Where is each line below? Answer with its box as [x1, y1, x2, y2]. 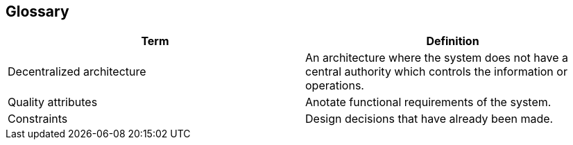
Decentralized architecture [8, 65, 146, 79]
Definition [426, 34, 479, 49]
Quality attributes [8, 95, 98, 110]
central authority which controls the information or [305, 65, 567, 79]
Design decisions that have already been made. [305, 112, 554, 126]
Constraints [8, 112, 68, 126]
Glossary [6, 3, 69, 20]
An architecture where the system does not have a [305, 51, 568, 65]
